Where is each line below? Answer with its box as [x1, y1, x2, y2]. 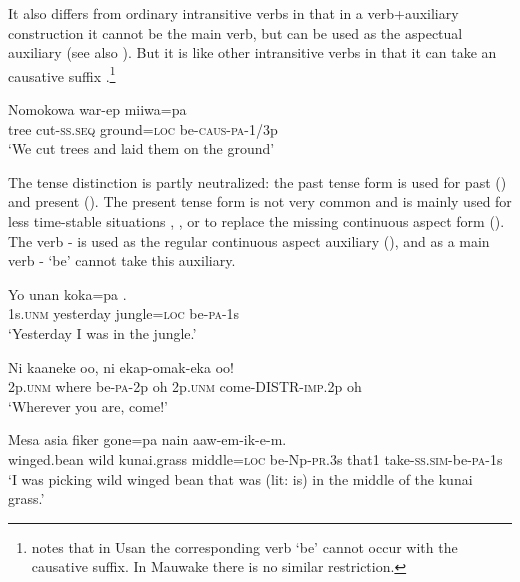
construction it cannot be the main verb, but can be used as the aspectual [8, 22, 463, 43]
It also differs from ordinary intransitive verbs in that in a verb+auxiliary [8, 3, 459, 23]
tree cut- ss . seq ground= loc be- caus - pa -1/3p [8, 118, 278, 139]
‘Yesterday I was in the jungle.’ [8, 322, 197, 343]
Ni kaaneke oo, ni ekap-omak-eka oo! [8, 356, 234, 377]
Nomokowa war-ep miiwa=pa [8, 99, 187, 120]
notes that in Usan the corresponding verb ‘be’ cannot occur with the [31, 536, 458, 557]
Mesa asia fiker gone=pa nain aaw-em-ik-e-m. [8, 429, 287, 450]
